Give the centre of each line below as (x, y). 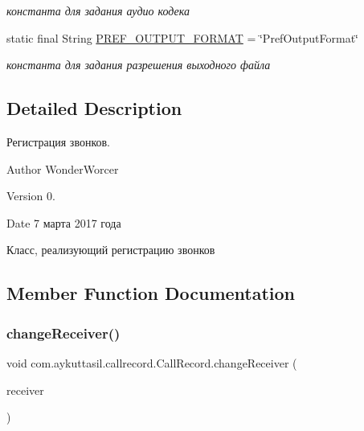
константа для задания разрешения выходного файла (139, 65)
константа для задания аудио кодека (98, 10)
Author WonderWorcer (63, 168)
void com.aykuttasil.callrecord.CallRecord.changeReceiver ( (152, 362)
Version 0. (31, 196)
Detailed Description (94, 108)
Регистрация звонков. (58, 141)
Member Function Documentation (151, 293)
